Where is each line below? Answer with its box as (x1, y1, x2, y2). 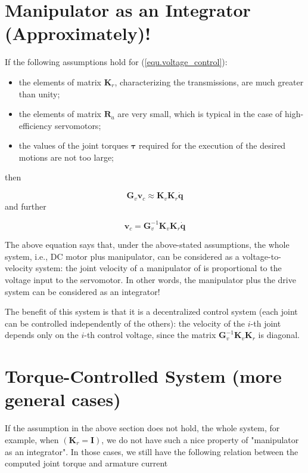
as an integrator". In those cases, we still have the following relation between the (5, 445, 298, 457)
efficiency (18, 119, 52, 131)
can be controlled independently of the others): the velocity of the (5, 317, 245, 329)
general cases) (5, 387, 121, 411)
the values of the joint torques (18, 139, 129, 152)
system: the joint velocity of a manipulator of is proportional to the (35, 262, 282, 274)
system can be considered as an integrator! (5, 285, 160, 297)
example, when (5, 433, 59, 446)
